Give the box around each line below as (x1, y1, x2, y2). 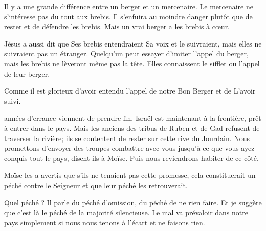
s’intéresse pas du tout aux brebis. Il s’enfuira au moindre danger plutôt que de (4, 11, 253, 21)
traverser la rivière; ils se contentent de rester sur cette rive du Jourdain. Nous (4, 132, 250, 143)
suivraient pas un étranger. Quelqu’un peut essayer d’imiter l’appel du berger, (4, 48, 249, 59)
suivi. (4, 95, 21, 106)
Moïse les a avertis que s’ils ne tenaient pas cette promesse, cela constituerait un (4, 170, 256, 180)
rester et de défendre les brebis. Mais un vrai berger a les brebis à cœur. (4, 21, 230, 32)
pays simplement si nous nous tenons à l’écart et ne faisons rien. (4, 217, 205, 227)
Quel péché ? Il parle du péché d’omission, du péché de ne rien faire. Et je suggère (4, 197, 262, 207)
